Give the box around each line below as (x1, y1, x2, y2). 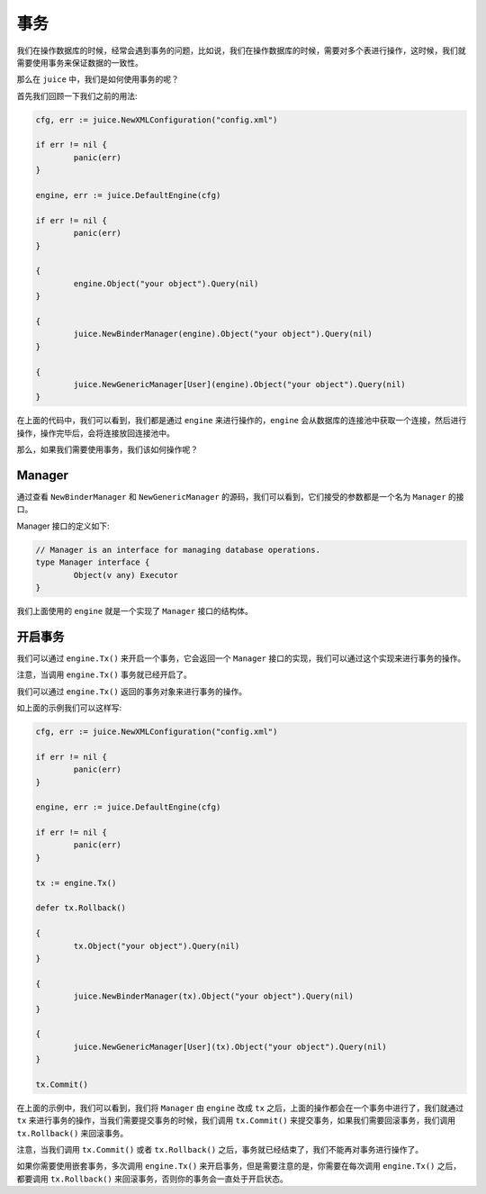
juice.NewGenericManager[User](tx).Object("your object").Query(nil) (73, 1041, 387, 1052)
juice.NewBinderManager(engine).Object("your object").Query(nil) (73, 329, 373, 339)
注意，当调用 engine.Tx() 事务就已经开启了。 (16, 669, 193, 680)
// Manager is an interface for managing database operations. (35, 545, 321, 555)
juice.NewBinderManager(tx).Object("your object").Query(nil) (73, 991, 355, 1001)
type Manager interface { (35, 557, 150, 567)
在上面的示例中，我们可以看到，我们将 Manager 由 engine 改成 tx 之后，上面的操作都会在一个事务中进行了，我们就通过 (16, 1102, 464, 1113)
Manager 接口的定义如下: (16, 520, 110, 531)
